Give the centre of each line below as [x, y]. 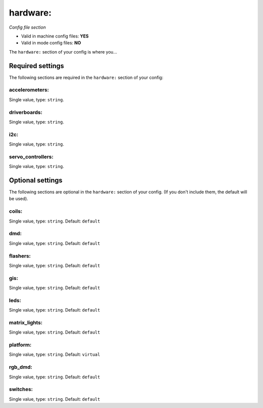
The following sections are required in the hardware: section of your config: [86, 77]
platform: [20, 345]
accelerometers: [29, 90]
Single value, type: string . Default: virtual [55, 354]
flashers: [20, 256]
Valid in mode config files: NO [51, 43]
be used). [19, 199]
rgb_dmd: [21, 367]
